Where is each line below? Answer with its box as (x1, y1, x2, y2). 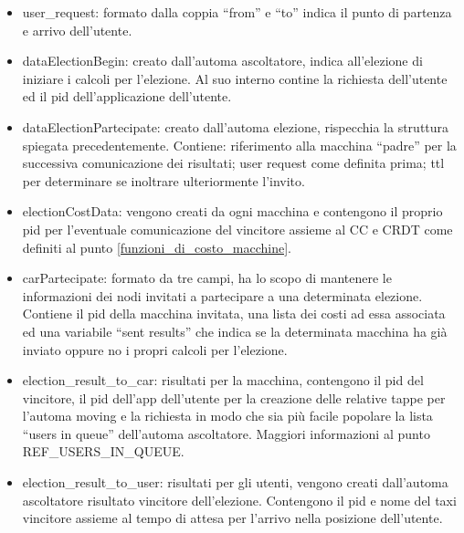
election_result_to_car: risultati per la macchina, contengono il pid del (22, 371, 424, 390)
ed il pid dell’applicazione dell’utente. (22, 87, 232, 106)
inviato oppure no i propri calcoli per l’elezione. (22, 340, 288, 359)
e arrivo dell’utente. (22, 20, 132, 39)
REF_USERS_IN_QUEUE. (22, 442, 185, 461)
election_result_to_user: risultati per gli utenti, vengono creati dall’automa (22, 473, 448, 492)
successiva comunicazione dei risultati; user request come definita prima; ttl (22, 153, 445, 172)
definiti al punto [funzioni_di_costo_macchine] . (22, 237, 291, 256)
